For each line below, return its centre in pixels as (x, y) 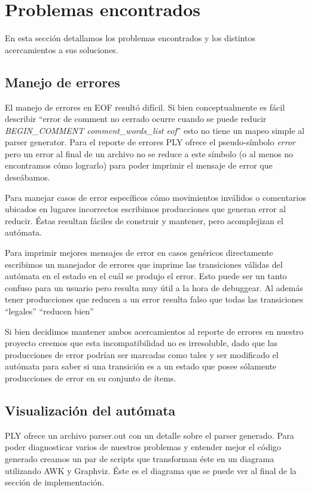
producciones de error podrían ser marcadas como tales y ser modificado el (142, 354)
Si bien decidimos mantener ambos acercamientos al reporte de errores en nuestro (154, 331)
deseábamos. (28, 177)
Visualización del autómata (90, 410)
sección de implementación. (55, 482)
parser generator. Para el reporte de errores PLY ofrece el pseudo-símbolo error (150, 142)
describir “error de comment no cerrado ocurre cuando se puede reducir (136, 119)
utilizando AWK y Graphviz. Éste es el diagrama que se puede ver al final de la (151, 470)
